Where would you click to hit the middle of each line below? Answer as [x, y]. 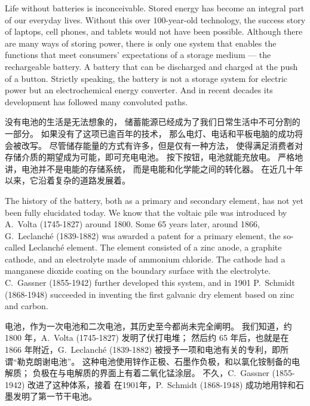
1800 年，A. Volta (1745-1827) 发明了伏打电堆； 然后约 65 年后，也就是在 [147, 338]
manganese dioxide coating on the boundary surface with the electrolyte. [138, 271]
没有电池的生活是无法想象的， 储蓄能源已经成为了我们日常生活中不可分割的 [153, 122]
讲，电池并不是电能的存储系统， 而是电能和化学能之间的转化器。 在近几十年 [154, 168]
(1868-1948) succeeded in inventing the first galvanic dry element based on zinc [150, 294]
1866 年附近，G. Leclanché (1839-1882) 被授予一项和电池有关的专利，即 [143, 349]
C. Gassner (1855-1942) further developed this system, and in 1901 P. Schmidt [150, 283]
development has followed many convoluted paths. [96, 101]
